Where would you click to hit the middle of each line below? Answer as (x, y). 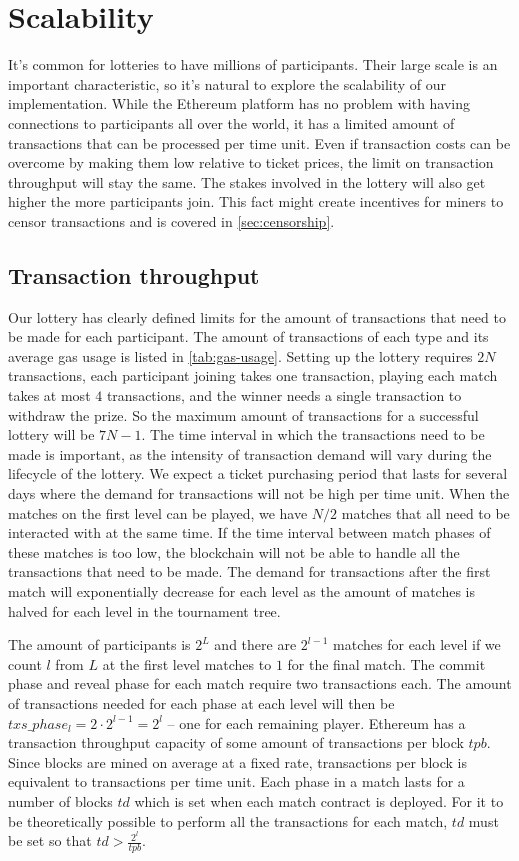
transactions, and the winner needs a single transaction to (284, 395)
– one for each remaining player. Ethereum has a (316, 722)
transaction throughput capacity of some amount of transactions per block (236, 742)
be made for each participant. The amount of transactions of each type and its (248, 336)
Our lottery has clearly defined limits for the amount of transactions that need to (257, 316)
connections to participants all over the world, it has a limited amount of (231, 122)
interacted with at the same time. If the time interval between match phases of (249, 532)
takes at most (49, 395)
